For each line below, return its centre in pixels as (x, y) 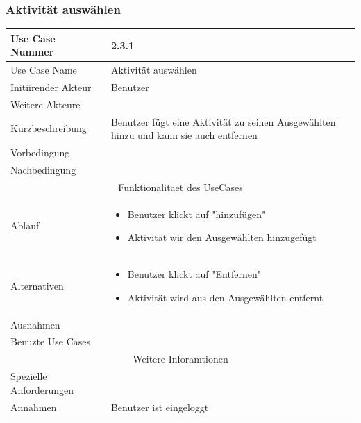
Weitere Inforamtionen (180, 359)
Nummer (32, 52)
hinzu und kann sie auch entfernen (184, 135)
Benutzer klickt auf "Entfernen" (194, 274)
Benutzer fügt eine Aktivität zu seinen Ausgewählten (223, 121)
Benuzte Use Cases (51, 341)
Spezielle (29, 376)
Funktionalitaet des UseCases (180, 186)
